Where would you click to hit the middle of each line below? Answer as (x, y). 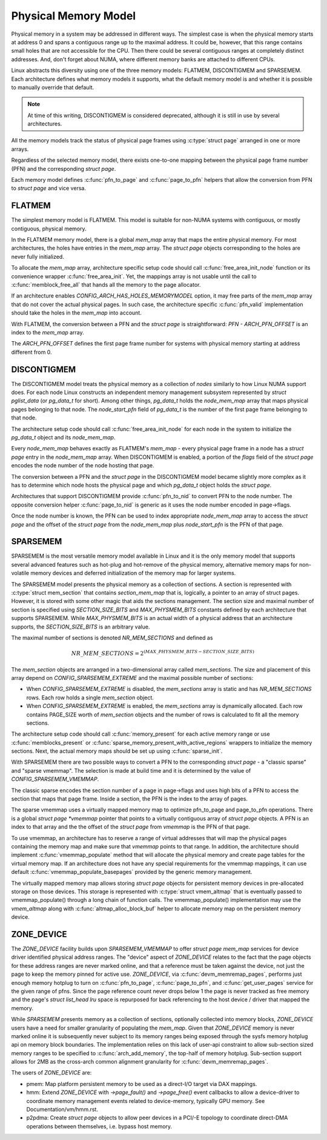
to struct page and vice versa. (48, 188)
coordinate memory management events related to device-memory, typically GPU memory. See (146, 1101)
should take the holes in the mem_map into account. (76, 313)
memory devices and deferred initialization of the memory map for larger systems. (133, 573)
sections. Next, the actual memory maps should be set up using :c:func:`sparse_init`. (117, 751)
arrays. (20, 149)
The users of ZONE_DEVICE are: (51, 1073)
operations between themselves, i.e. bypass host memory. (99, 1126)
